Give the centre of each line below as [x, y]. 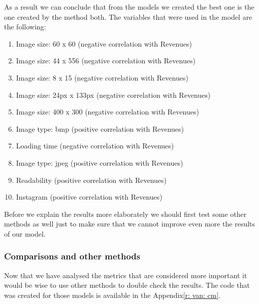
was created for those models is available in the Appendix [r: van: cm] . [112, 295]
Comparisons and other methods [72, 256]
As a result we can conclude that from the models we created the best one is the [129, 7]
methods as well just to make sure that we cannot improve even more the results [130, 224]
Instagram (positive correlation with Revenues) [89, 197]
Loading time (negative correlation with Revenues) [95, 146]
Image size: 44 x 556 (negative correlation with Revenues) [106, 61]
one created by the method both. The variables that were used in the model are [128, 16]
